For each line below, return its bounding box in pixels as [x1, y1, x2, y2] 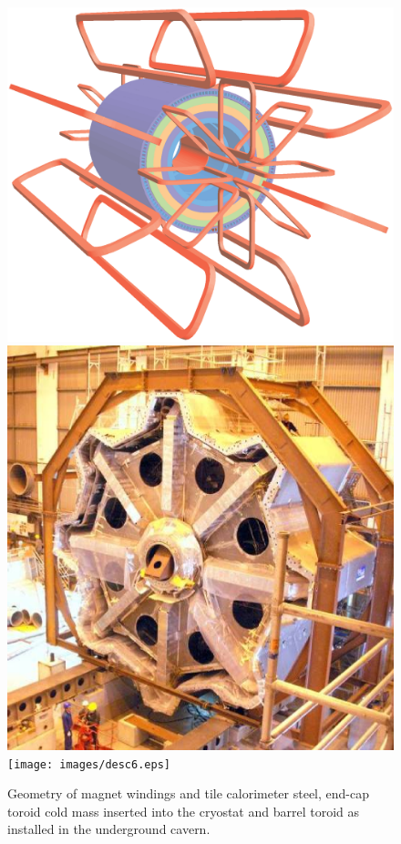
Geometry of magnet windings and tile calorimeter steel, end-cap [7, 784, 370, 803]
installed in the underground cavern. [7, 819, 211, 839]
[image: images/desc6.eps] [7, 757, 170, 771]
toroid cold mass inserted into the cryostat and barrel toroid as [7, 801, 360, 820]
